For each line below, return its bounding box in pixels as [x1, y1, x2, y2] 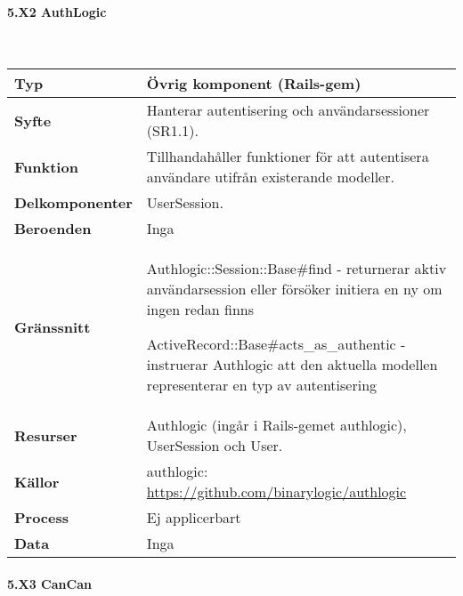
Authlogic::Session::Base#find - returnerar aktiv [146, 258, 447, 279]
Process [14, 507, 69, 528]
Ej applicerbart [146, 507, 241, 528]
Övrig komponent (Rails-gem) [146, 73, 361, 94]
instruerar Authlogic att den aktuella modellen [146, 354, 438, 375]
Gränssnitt [14, 316, 91, 337]
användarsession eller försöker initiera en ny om [146, 278, 443, 300]
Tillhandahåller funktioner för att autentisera [146, 146, 429, 167]
